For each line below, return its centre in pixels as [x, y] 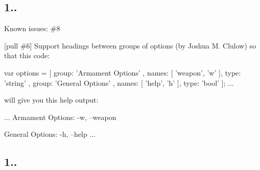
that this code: [27, 55]
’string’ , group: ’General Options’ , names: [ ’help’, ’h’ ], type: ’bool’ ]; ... [119, 82]
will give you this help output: [51, 100]
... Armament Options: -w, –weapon [60, 117]
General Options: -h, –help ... [50, 134]
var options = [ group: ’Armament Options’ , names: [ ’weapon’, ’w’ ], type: [123, 72]
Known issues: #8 [32, 28]
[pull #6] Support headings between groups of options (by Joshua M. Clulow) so [130, 45]
